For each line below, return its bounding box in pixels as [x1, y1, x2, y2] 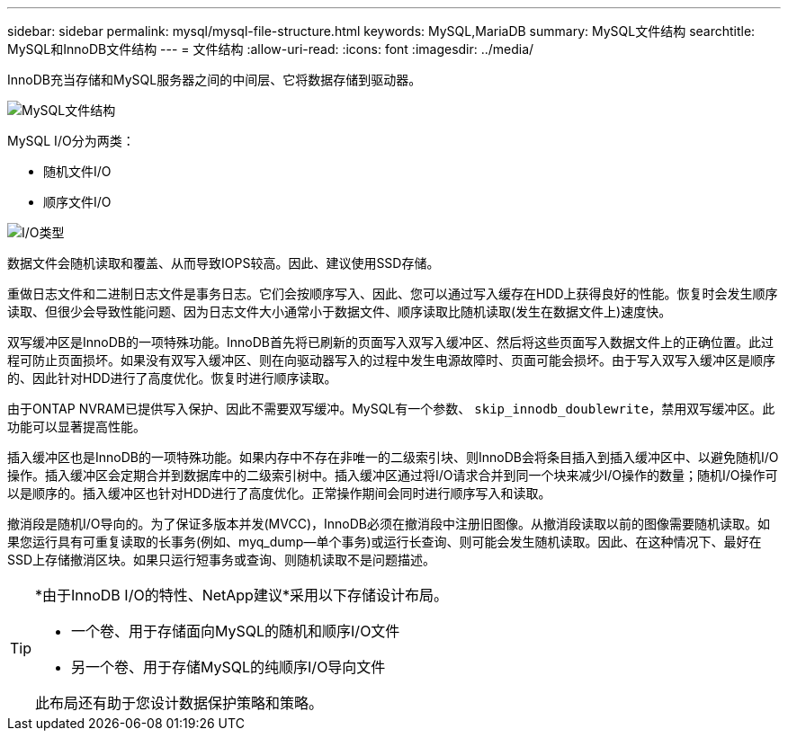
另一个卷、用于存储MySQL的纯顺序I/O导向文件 [71, 658, 386, 676]
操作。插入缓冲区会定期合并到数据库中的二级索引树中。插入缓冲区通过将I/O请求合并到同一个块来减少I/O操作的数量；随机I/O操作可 [7, 467, 778, 483]
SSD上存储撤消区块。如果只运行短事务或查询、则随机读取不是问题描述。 [7, 552, 436, 567]
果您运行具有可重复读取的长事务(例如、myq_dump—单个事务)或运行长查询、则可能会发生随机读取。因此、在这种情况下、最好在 [7, 534, 762, 549]
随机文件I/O [43, 164, 112, 179]
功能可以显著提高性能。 [7, 419, 146, 434]
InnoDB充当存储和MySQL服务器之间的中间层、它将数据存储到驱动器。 [7, 72, 422, 87]
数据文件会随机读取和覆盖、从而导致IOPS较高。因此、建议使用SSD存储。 [7, 255, 440, 271]
